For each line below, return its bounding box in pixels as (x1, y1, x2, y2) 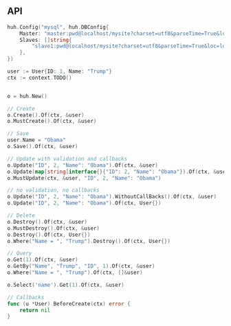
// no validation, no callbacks (7, 187, 100, 194)
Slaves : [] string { (19, 36, 72, 43)
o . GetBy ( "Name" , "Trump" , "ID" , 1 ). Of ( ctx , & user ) (7, 263, 155, 270)
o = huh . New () (7, 93, 48, 100)
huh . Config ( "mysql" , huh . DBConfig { (7, 23, 109, 30)
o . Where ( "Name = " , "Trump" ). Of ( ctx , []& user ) (7, 269, 143, 277)
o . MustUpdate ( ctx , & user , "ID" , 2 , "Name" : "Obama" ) (7, 174, 162, 181)
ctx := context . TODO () (7, 74, 72, 81)
